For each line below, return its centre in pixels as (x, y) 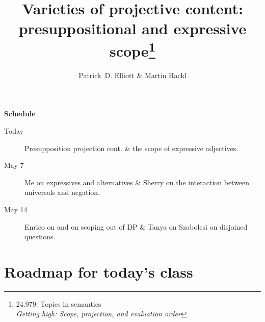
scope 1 (132, 49)
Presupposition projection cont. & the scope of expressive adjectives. (131, 148)
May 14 (16, 209)
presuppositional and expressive (132, 28)
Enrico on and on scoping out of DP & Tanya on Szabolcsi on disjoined (136, 226)
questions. (40, 237)
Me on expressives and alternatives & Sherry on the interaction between (137, 182)
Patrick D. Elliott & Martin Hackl (132, 75)
